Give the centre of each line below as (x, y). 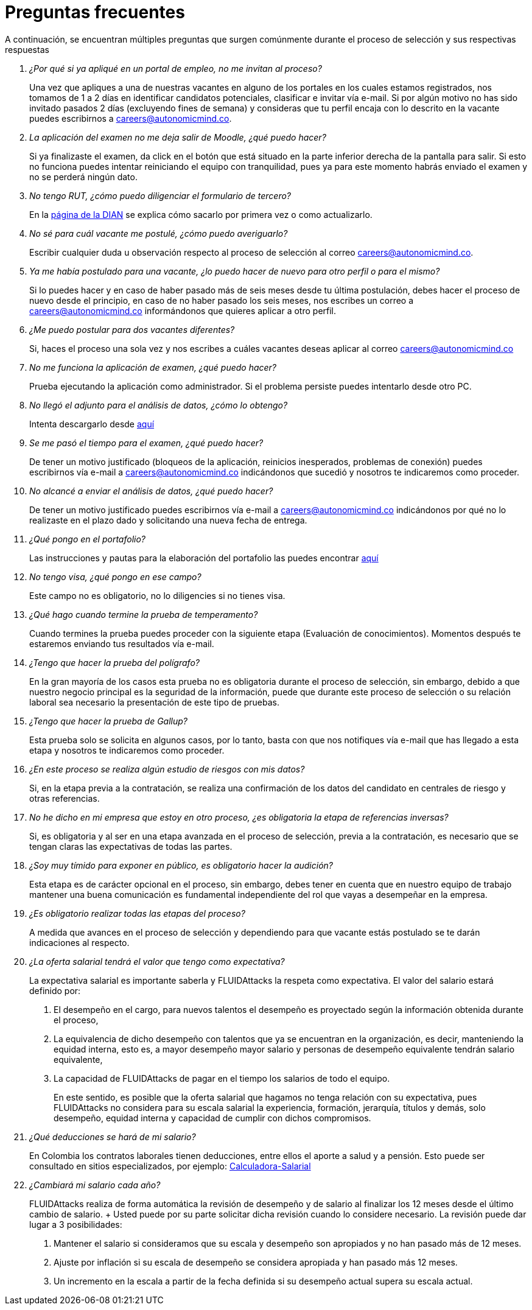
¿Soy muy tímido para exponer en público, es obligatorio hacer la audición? (181, 865)
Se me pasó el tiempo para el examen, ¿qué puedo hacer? (146, 443)
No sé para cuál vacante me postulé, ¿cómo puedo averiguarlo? (159, 233)
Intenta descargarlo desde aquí (92, 424)
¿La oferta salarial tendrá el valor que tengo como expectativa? (157, 961)
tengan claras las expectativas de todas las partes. (131, 846)
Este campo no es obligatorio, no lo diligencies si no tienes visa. (157, 595)
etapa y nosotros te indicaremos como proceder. (127, 750)
